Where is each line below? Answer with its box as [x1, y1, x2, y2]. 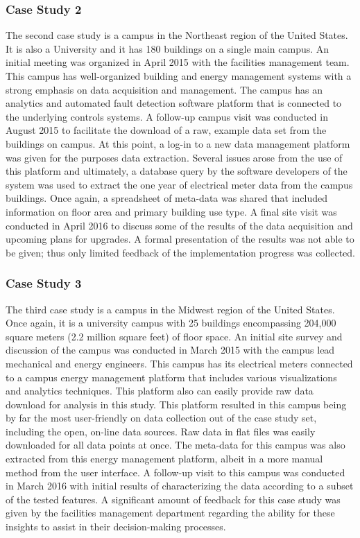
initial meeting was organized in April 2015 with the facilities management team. [6, 55, 350, 69]
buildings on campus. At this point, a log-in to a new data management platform [6, 136, 350, 150]
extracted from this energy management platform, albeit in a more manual [6, 451, 323, 466]
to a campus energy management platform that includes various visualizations [6, 370, 337, 384]
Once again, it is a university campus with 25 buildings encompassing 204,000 [6, 315, 336, 330]
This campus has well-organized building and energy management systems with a [6, 69, 352, 83]
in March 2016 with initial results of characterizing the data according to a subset [6, 478, 354, 493]
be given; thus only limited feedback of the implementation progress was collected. [6, 245, 355, 259]
